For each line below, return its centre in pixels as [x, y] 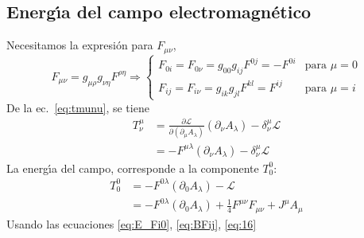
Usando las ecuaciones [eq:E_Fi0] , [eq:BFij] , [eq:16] [132, 223]
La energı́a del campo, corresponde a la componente [133, 168]
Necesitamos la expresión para [80, 45]
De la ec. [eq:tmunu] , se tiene [78, 107]
